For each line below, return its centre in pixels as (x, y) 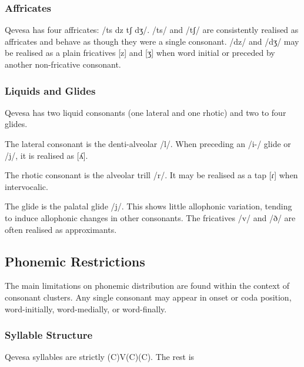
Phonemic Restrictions (75, 261)
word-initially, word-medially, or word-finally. (86, 308)
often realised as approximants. (61, 229)
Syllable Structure (49, 335)
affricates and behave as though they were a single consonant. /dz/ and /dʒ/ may (152, 41)
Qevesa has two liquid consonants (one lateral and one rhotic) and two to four (146, 112)
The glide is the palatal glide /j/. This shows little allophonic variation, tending (148, 206)
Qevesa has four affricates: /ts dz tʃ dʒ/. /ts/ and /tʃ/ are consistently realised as (152, 30)
